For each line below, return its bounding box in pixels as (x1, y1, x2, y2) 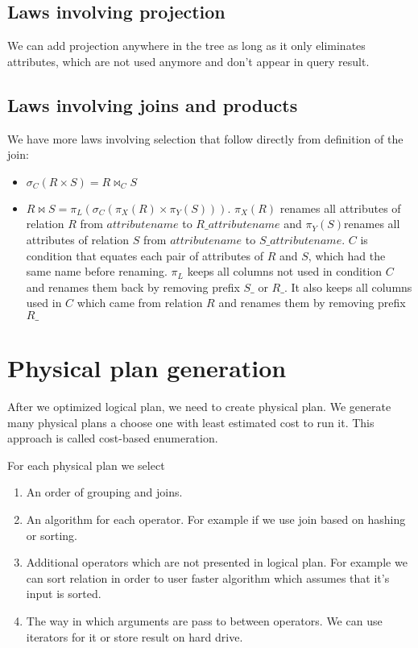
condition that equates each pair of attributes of (26, 247, 264, 264)
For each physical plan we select (7, 456, 165, 473)
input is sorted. (26, 585, 101, 602)
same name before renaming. (26, 263, 168, 280)
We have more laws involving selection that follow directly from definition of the (7, 130, 404, 147)
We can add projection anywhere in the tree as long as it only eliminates (7, 37, 366, 54)
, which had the (308, 247, 386, 264)
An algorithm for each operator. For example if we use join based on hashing (26, 511, 406, 528)
